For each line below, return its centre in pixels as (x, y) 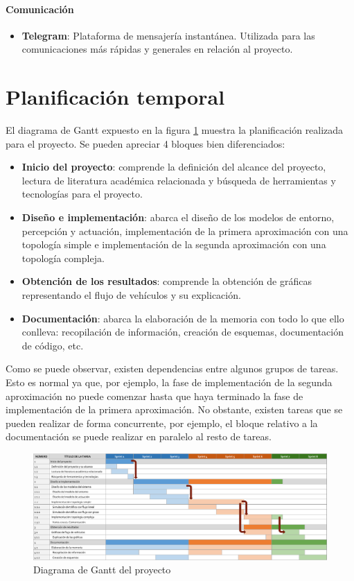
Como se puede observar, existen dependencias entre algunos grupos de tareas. (172, 368)
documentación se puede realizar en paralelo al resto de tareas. (139, 436)
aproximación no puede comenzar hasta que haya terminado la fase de (154, 396)
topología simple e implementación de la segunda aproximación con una (174, 244)
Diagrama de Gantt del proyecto (102, 570)
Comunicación (40, 9)
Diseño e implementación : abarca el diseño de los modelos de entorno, (178, 217)
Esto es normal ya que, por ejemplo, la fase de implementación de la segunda (169, 382)
